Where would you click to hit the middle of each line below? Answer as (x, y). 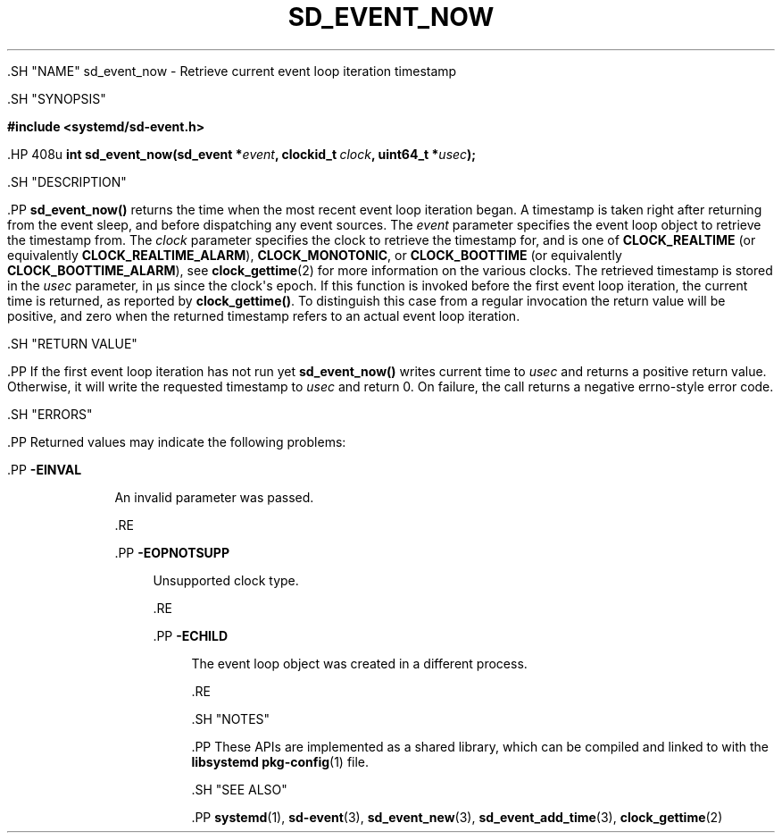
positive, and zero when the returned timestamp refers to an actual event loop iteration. (264, 315)
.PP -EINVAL (45, 469)
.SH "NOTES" (231, 718)
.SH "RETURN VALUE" (72, 343)
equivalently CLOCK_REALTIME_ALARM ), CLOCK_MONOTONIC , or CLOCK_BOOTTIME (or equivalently (315, 255)
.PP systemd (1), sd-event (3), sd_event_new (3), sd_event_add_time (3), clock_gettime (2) (457, 817)
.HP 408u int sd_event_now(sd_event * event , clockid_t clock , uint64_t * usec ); (242, 154)
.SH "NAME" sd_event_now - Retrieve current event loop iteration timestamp (232, 71)
